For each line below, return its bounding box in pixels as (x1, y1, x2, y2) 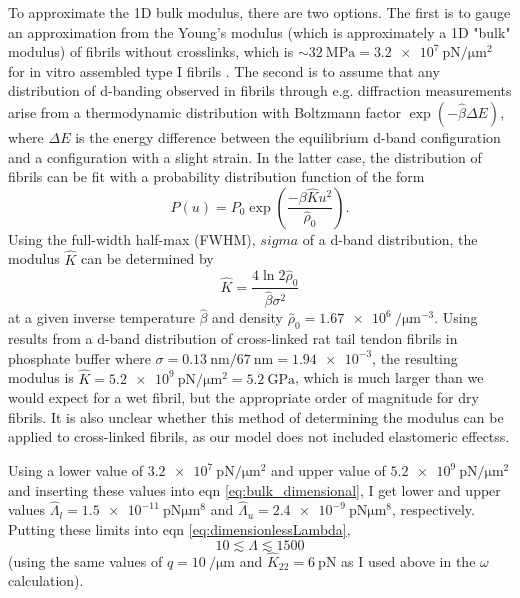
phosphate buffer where (8, 347, 151, 368)
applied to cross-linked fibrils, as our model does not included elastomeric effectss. (8, 426, 510, 447)
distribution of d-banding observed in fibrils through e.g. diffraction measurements (8, 80, 512, 101)
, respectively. (392, 499, 475, 520)
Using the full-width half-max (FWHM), (8, 228, 256, 249)
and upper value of (271, 460, 386, 481)
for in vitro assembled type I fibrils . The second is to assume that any (8, 60, 440, 81)
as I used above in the (341, 550, 476, 571)
